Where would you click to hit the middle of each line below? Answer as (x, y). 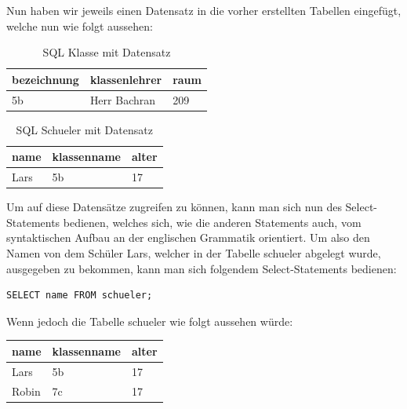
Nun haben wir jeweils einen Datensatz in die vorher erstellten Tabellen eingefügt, (204, 10)
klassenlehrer (126, 79)
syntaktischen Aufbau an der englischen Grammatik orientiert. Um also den (188, 237)
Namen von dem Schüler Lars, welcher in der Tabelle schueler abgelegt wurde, (194, 253)
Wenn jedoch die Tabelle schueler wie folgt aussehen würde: (150, 321)
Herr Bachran (123, 99)
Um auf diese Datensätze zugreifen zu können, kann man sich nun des (174, 207)
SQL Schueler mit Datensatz (84, 129)
